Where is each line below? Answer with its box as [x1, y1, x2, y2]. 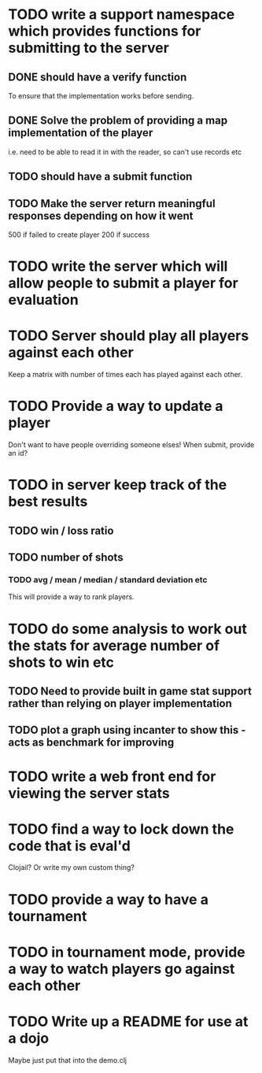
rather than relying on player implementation [8, 697, 232, 710]
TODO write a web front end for [8, 768, 216, 785]
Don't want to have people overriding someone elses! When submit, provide [8, 440, 255, 450]
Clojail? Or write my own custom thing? [8, 863, 135, 872]
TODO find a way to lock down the [8, 820, 234, 838]
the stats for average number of [8, 636, 220, 654]
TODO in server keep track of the [8, 476, 227, 494]
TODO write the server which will [8, 257, 228, 276]
